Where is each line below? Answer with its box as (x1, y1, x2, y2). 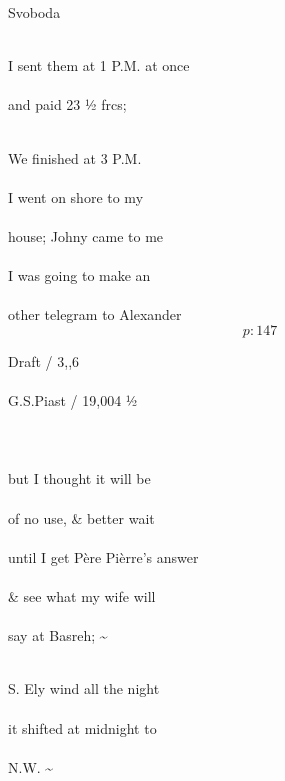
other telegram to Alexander (8, 304, 182, 325)
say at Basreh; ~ (8, 625, 108, 646)
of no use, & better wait (8, 507, 155, 528)
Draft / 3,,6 (8, 350, 80, 371)
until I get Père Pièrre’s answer (8, 546, 199, 567)
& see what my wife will (8, 586, 156, 607)
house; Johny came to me (8, 225, 164, 246)
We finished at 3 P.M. (8, 147, 142, 168)
